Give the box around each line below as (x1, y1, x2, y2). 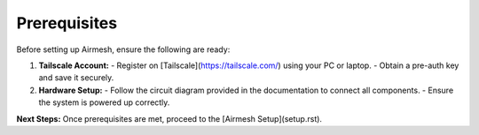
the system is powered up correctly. (38, 97, 170, 108)
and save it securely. (38, 72, 114, 83)
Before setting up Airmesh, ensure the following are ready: (16, 44, 231, 55)
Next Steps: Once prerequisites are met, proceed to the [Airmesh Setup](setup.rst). (16, 113, 323, 124)
